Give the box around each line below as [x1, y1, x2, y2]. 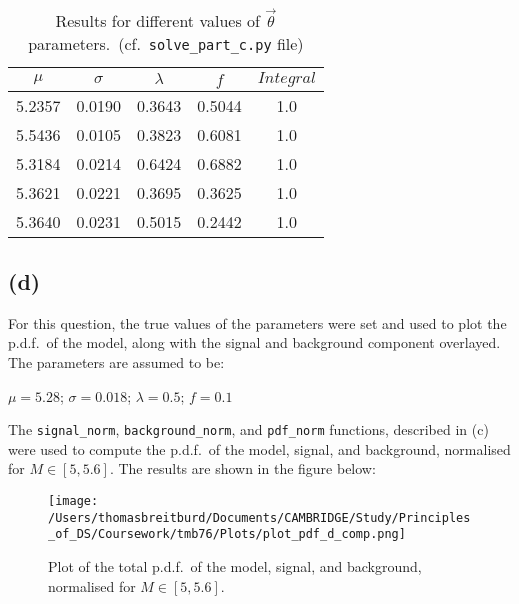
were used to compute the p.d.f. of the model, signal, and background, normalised [8, 438, 511, 459]
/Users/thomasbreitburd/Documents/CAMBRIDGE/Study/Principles [48, 510, 471, 525]
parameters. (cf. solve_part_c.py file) [28, 31, 304, 55]
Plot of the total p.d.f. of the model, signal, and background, [48, 555, 422, 576]
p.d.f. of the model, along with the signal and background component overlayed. [8, 332, 501, 353]
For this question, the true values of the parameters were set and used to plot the [8, 312, 507, 333]
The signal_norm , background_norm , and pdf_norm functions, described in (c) [8, 419, 489, 440]
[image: [48, 493, 99, 508]
